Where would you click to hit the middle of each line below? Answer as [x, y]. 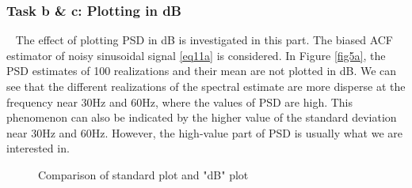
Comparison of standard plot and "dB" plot [143, 174]
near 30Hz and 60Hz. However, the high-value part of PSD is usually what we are [205, 132]
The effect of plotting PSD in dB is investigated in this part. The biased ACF [204, 40]
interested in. [38, 148]
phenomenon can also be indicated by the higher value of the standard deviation [202, 117]
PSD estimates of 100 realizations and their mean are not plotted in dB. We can [202, 71]
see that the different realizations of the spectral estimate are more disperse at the [206, 86]
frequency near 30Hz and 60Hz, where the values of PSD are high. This [180, 102]
